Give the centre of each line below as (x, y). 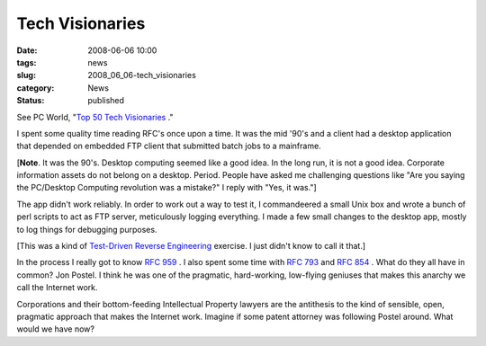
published (106, 101)
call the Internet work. (57, 288)
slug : (26, 75)
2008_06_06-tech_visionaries (142, 75)
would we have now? (55, 329)
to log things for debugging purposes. (87, 229)
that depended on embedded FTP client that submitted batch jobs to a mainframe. (169, 146)
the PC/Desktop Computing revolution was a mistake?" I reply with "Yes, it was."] (166, 188)
